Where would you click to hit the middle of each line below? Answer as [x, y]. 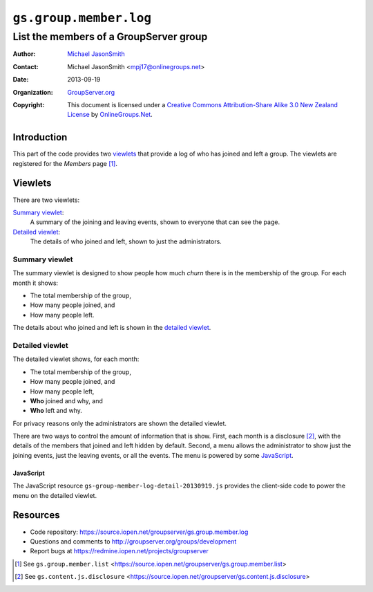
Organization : [33, 92]
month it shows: [36, 283]
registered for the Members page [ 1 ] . [65, 163]
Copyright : [29, 104]
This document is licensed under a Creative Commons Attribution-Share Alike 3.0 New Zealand [203, 104]
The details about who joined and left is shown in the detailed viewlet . [112, 328]
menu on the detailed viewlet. [55, 495]
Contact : [26, 66]
